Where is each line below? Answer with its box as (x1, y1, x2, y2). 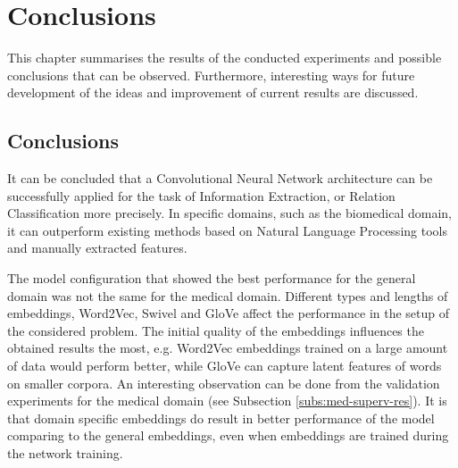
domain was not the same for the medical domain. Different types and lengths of (7, 286, 448, 305)
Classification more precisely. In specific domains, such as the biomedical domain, (7, 204, 452, 222)
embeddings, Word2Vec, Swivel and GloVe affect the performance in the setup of (7, 304, 450, 322)
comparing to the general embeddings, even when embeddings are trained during (7, 426, 449, 445)
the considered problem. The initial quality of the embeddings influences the (7, 321, 424, 339)
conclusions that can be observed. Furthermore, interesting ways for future (7, 65, 415, 84)
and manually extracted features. (7, 238, 187, 257)
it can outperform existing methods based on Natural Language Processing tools (7, 221, 447, 239)
